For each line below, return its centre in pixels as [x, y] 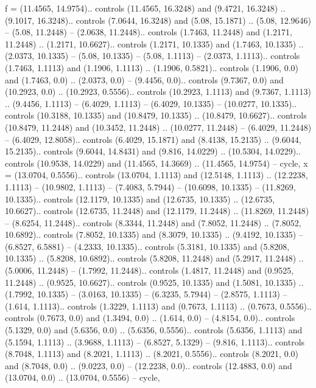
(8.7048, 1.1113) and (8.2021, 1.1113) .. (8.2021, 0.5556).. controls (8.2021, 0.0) [152, 354]
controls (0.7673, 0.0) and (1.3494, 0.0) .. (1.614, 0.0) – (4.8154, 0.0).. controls [150, 318]
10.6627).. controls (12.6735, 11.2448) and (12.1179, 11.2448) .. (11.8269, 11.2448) [157, 211]
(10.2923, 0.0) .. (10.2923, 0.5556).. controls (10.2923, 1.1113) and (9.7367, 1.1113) [158, 92]
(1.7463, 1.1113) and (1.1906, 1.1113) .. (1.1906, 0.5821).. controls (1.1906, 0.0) [152, 67]
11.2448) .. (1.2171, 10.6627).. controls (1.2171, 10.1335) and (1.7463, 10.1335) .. [154, 43]
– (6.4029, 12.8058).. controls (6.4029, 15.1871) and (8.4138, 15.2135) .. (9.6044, [153, 139]
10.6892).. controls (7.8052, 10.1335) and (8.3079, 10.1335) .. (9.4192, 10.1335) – [154, 234]
